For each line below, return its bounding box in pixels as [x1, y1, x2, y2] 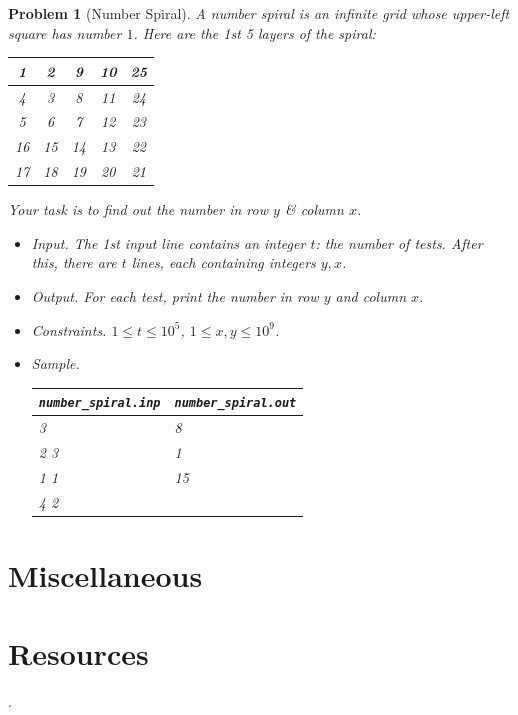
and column [335, 285, 407, 306]
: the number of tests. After [315, 232, 483, 253]
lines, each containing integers [131, 252, 316, 273]
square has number [8, 22, 122, 43]
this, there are [31, 252, 117, 273]
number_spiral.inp [38, 396, 161, 411]
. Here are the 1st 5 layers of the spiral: [133, 22, 376, 43]
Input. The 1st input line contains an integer [31, 232, 306, 253]
